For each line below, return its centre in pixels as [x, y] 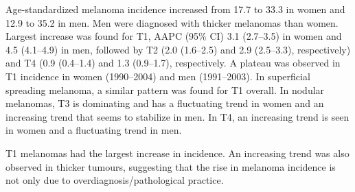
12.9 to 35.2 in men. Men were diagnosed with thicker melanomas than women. [172, 22]
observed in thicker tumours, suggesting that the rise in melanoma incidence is [171, 166]
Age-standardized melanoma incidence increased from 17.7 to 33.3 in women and [175, 9]
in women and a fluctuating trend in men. [94, 130]
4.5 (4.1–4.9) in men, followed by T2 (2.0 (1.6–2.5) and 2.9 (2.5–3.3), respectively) [178, 49]
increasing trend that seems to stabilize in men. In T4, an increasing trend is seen [177, 116]
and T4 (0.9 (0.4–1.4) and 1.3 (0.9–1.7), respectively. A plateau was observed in [173, 63]
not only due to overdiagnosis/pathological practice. [115, 180]
